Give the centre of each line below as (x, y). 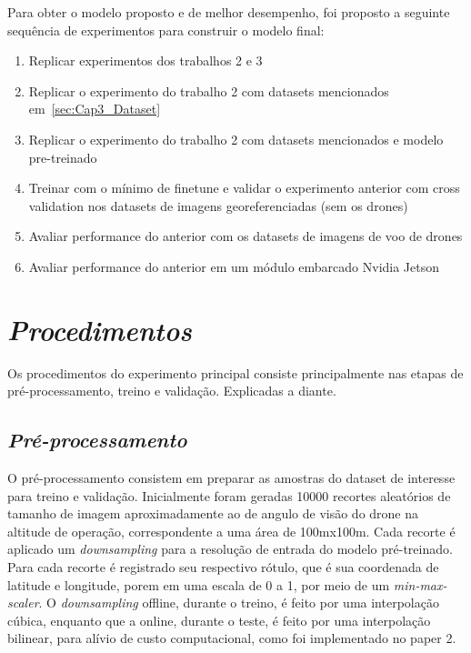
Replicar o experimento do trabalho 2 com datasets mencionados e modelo (236, 139)
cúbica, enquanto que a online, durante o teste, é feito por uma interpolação (219, 620)
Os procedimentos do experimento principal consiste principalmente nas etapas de (235, 372)
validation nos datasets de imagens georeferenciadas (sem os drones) (218, 205)
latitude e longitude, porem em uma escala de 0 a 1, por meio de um (199, 584)
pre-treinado (63, 157)
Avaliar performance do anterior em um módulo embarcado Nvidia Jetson (234, 266)
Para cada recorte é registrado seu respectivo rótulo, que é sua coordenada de (223, 567)
